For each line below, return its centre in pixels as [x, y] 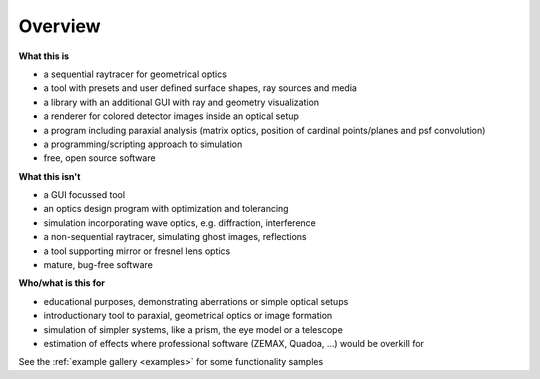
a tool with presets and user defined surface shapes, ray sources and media [200, 88]
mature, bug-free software [98, 265]
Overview [59, 26]
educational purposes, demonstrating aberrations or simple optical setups [196, 301]
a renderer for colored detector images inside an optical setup [171, 116]
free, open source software [99, 158]
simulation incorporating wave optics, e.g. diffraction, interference [180, 222]
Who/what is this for [61, 283]
